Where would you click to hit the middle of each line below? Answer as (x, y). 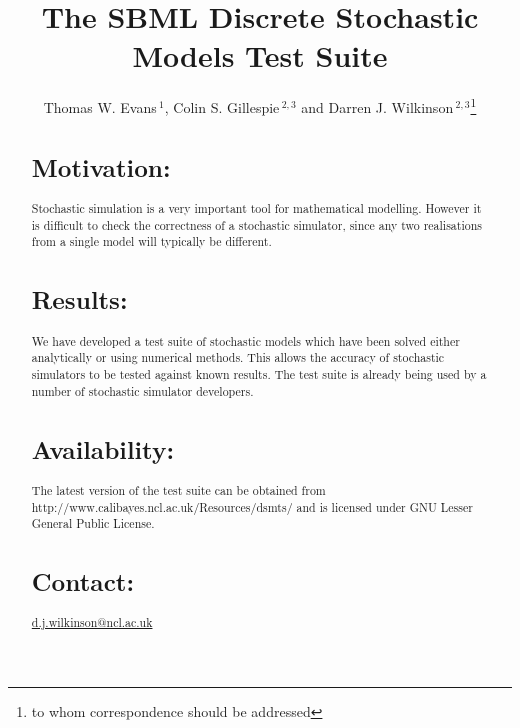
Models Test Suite (260, 55)
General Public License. (93, 523)
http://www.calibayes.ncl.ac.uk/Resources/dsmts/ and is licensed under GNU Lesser (252, 506)
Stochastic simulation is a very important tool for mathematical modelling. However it (256, 208)
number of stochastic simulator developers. (142, 390)
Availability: (103, 448)
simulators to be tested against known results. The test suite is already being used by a (259, 373)
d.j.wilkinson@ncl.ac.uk (92, 622)
